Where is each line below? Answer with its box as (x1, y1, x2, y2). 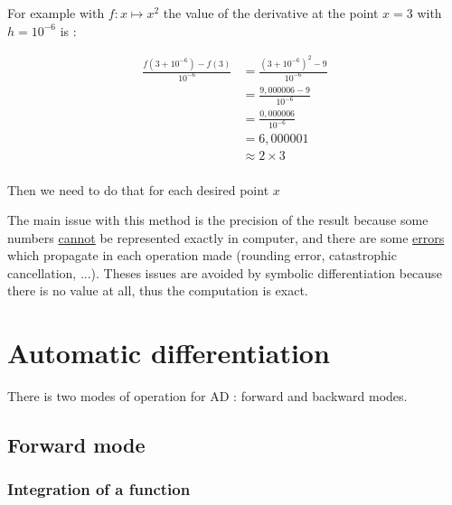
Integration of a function (7, 478, 191, 500)
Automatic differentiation (7, 334, 330, 371)
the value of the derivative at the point (163, 4, 379, 22)
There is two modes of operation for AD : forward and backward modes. (7, 387, 408, 406)
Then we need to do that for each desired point (7, 180, 269, 199)
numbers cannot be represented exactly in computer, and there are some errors (7, 228, 445, 247)
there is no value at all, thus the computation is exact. (7, 281, 308, 300)
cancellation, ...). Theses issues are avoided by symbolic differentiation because (7, 263, 442, 282)
